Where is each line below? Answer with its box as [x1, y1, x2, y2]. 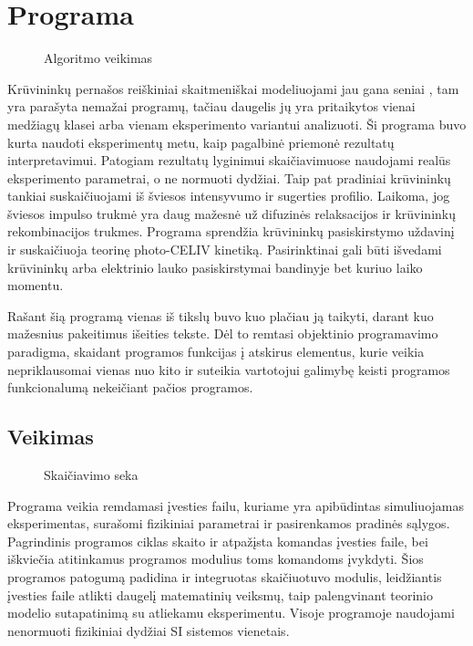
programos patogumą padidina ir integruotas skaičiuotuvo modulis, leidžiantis [7, 567, 442, 586]
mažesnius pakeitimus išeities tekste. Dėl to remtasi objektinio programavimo [7, 324, 438, 343]
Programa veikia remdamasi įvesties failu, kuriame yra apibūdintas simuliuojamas [7, 495, 464, 515]
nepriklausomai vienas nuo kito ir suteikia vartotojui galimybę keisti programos [7, 359, 450, 379]
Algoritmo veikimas [44, 48, 153, 68]
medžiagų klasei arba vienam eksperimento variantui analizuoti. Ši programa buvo [7, 114, 467, 133]
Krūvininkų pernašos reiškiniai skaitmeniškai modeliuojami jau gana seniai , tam [7, 78, 459, 98]
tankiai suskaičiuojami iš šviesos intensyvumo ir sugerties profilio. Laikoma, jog [7, 186, 450, 205]
